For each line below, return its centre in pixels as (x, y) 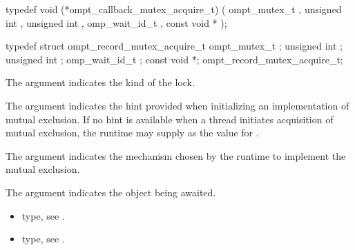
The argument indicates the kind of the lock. (100, 82)
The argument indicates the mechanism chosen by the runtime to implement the (176, 155)
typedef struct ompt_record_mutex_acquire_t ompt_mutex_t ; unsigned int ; (174, 46)
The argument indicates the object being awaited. (111, 192)
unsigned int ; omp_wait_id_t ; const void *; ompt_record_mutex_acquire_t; (174, 59)
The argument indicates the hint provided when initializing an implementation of (177, 105)
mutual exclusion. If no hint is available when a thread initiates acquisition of (170, 119)
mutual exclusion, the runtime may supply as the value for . (132, 133)
